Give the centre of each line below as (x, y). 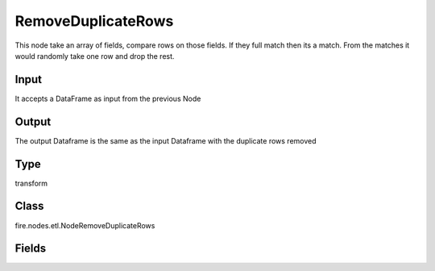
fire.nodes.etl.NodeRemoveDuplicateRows (85, 225)
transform (31, 183)
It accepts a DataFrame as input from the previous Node (108, 98)
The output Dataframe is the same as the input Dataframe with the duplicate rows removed (166, 140)
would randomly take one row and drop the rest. (95, 56)
